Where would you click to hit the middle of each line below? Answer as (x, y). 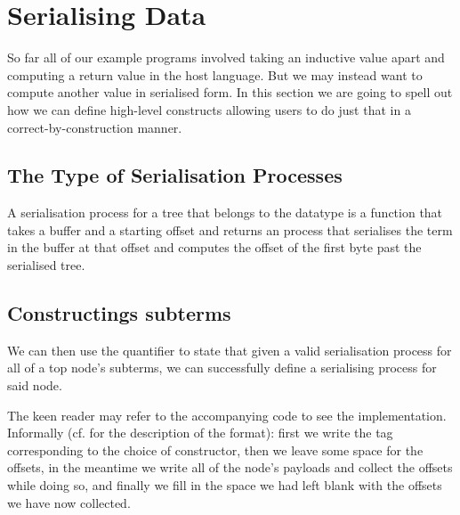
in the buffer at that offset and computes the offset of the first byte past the (214, 247)
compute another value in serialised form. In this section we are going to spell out (230, 92)
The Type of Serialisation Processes (175, 175)
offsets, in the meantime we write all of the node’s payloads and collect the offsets (230, 467)
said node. (35, 385)
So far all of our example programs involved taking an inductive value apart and (226, 57)
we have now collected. (69, 502)
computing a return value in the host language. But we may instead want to (215, 74)
